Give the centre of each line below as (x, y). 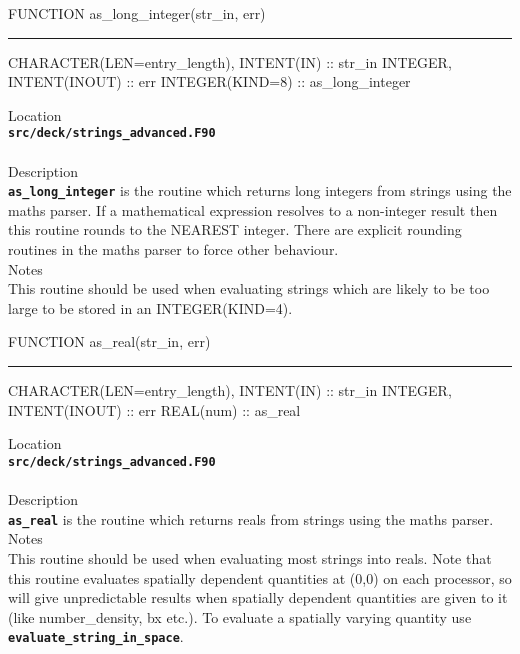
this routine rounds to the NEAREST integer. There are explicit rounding (235, 229)
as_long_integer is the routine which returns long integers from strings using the (260, 190)
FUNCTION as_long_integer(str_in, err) (137, 13)
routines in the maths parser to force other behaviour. (173, 249)
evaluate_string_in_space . (96, 636)
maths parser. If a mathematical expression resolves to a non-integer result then (253, 209)
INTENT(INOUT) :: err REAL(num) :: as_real (154, 409)
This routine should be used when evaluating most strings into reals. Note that (250, 557)
